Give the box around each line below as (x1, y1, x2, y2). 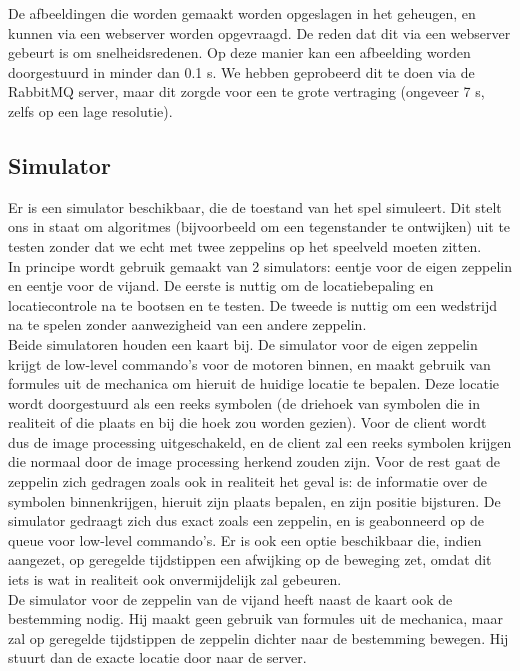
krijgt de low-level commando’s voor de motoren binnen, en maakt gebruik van (8, 353, 491, 374)
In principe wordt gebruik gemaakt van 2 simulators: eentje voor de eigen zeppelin (8, 255, 512, 276)
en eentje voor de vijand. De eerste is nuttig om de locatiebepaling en (8, 275, 434, 296)
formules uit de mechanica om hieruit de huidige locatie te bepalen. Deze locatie (8, 373, 500, 394)
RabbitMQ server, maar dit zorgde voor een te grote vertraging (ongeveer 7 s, (8, 81, 485, 102)
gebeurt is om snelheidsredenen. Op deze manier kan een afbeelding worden (8, 42, 471, 63)
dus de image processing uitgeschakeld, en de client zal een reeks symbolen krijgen (8, 431, 512, 452)
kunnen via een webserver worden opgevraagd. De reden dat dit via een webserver (8, 22, 511, 43)
